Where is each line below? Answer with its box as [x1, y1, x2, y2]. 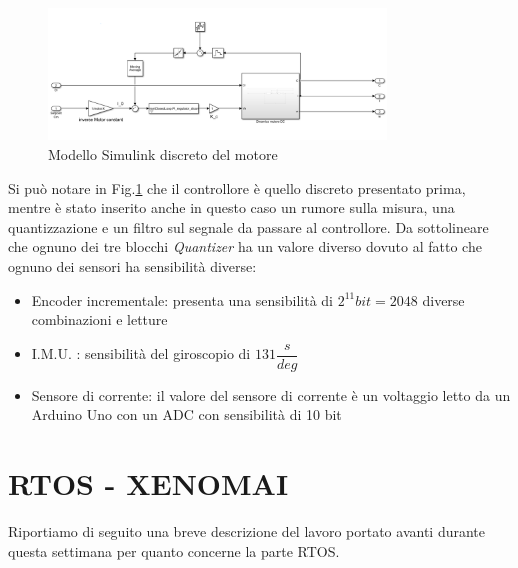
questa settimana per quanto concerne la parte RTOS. [8, 540, 340, 561]
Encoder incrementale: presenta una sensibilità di [31, 289, 333, 310]
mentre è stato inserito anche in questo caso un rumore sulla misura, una [8, 197, 455, 218]
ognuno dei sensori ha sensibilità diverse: [8, 256, 257, 277]
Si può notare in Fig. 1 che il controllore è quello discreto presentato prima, [8, 177, 466, 198]
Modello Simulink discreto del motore [48, 144, 278, 165]
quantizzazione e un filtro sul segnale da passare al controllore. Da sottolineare [8, 216, 489, 237]
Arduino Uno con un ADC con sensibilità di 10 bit [31, 404, 342, 425]
